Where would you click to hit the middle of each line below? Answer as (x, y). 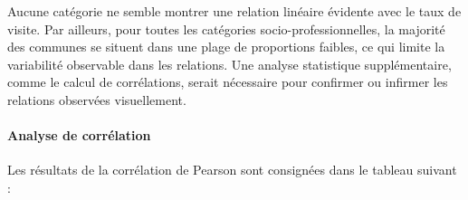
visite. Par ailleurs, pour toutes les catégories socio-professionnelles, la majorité (226, 29)
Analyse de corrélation (79, 135)
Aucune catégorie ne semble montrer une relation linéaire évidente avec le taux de (234, 11)
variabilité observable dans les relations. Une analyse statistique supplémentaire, (229, 64)
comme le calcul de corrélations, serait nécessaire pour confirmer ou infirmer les (228, 82)
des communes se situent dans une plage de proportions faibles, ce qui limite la (226, 47)
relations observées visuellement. (97, 99)
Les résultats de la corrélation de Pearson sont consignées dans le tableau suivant (232, 170)
